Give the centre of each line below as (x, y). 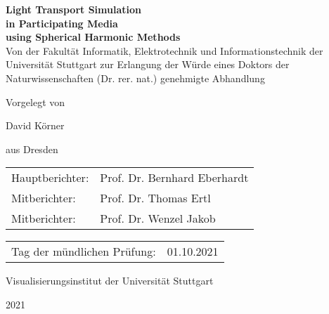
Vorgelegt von (36, 102)
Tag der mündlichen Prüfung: (84, 251)
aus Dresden (32, 149)
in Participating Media (62, 23)
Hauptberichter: (50, 178)
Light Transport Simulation (73, 9)
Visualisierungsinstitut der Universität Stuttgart (110, 281)
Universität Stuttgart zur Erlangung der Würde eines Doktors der (148, 64)
